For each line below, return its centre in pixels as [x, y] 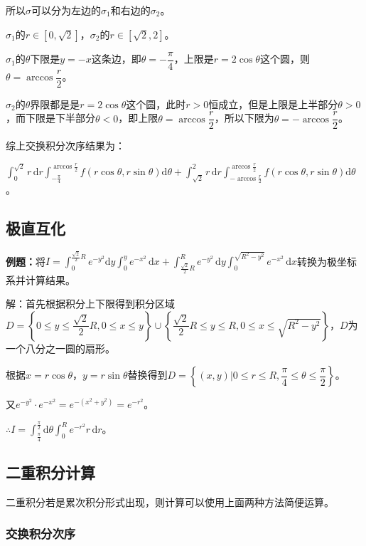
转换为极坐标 [327, 261]
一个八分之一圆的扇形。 [60, 348]
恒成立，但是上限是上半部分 [273, 104]
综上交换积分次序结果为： [65, 146]
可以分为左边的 [66, 10]
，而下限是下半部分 [50, 118]
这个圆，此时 [156, 104]
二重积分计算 [50, 472]
